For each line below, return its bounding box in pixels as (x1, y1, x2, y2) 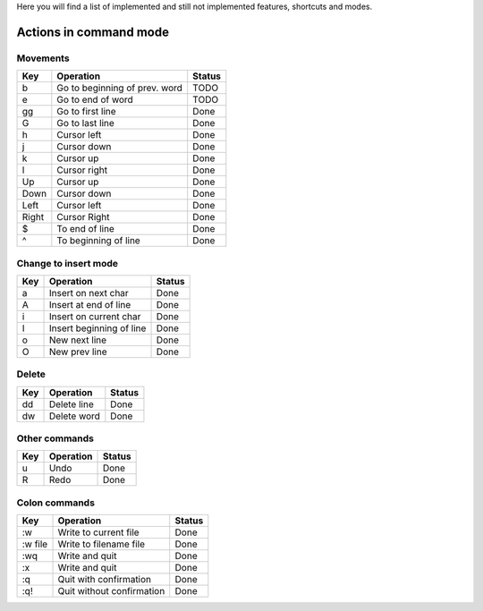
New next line (48, 334, 107, 346)
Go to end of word (56, 94, 133, 106)
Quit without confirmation (57, 585, 165, 598)
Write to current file (57, 526, 140, 539)
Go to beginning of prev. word (56, 81, 183, 94)
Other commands (16, 432, 94, 445)
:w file (21, 538, 48, 550)
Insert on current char (48, 310, 141, 322)
